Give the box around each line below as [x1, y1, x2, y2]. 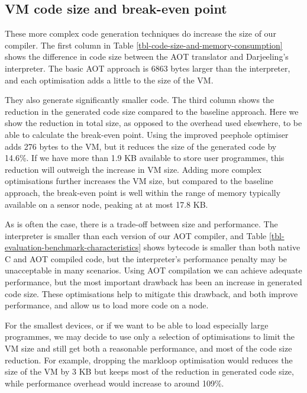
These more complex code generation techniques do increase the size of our [5, 27, 276, 40]
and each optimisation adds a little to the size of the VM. [5, 73, 214, 86]
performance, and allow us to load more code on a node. [5, 299, 209, 311]
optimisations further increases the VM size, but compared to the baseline [5, 175, 273, 187]
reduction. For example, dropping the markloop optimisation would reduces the [5, 353, 293, 366]
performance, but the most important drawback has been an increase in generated [5, 276, 302, 288]
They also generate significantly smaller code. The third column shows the [5, 94, 274, 106]
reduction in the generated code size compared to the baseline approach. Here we [5, 105, 299, 117]
